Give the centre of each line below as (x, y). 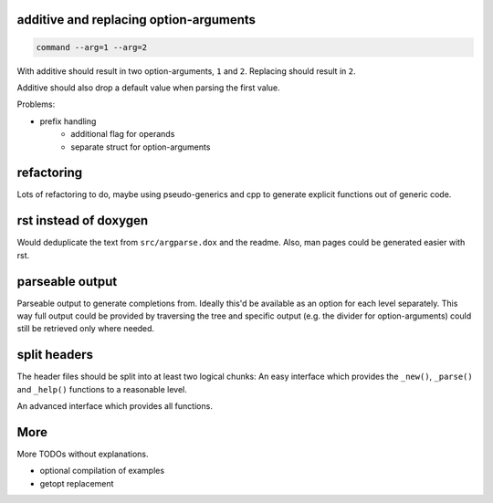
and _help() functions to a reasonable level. (102, 389)
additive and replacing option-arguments (136, 20)
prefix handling (68, 121)
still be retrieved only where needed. (86, 329)
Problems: (36, 104)
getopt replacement (77, 483)
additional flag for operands (123, 134)
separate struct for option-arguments (141, 147)
